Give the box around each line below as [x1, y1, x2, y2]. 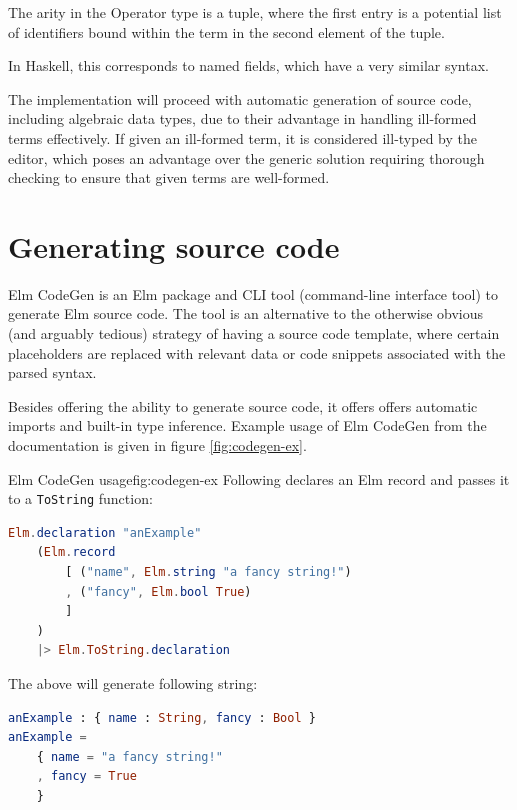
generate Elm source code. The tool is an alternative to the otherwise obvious [8, 303, 484, 324]
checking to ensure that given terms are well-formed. [8, 167, 330, 188]
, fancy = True [36, 769, 137, 784]
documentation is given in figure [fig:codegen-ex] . [8, 435, 307, 456]
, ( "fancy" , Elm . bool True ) [65, 584, 252, 599]
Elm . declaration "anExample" [8, 525, 202, 540]
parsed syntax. [8, 362, 97, 383]
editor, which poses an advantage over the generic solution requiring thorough [8, 147, 485, 168]
